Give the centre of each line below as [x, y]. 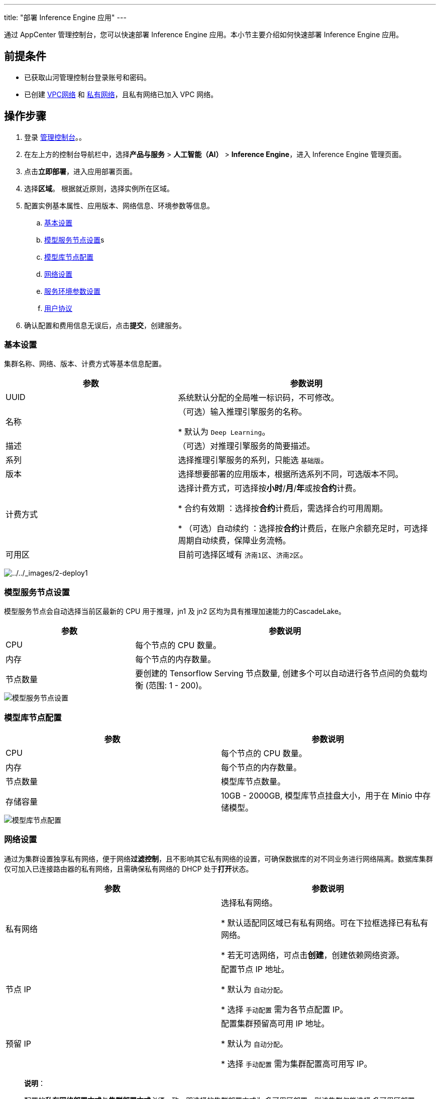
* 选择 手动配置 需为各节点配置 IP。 [285, 1009]
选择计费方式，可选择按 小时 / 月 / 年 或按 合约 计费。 [269, 488]
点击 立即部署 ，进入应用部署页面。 [80, 171]
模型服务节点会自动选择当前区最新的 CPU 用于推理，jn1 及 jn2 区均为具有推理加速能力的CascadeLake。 [175, 611]
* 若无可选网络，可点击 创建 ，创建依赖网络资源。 [313, 955]
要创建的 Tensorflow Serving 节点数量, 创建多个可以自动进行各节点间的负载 [277, 674]
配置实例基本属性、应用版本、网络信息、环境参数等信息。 [119, 205]
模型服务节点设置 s [74, 240]
